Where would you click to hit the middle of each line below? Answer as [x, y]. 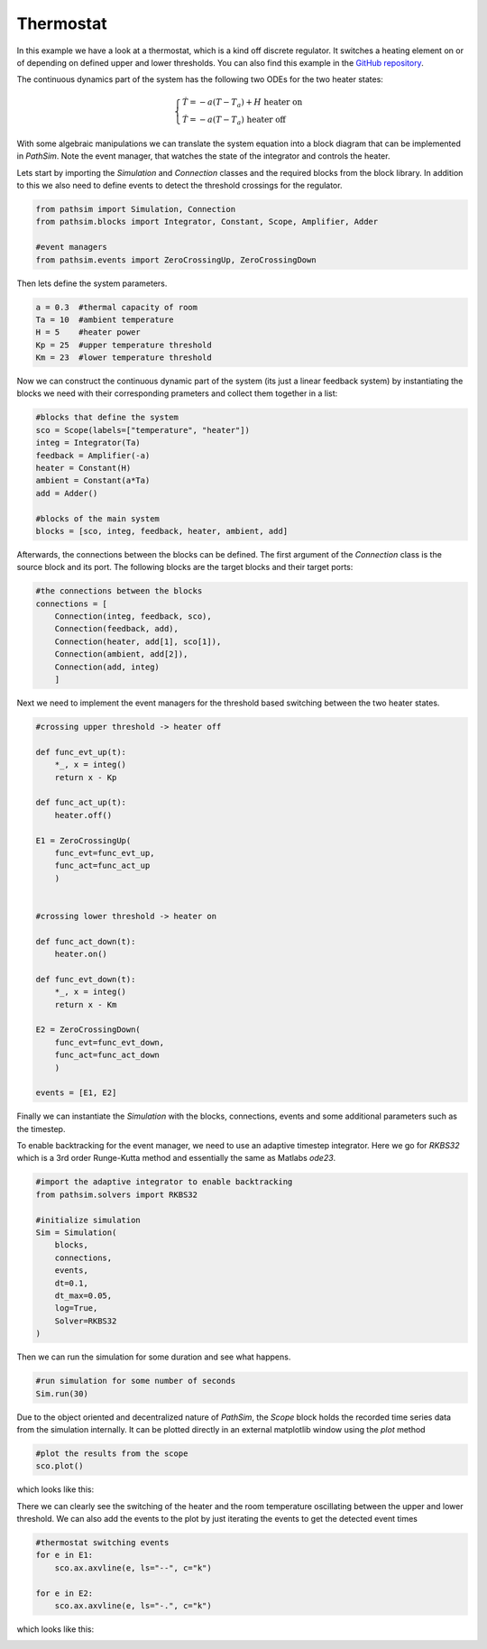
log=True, [76, 1308]
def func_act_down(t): [86, 941]
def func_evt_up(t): [81, 752]
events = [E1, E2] [76, 1093]
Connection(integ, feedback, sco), [133, 617]
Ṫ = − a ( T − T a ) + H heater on [242, 103]
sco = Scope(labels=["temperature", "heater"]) [142, 430]
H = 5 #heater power [88, 332]
